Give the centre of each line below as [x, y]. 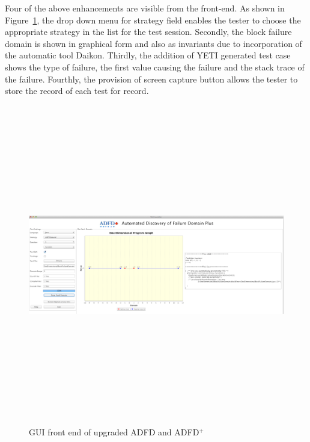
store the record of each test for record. [77, 91]
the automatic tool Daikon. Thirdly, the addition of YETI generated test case [148, 55]
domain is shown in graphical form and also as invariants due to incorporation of [153, 43]
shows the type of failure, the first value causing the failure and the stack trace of [155, 67]
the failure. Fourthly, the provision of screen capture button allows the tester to [151, 79]
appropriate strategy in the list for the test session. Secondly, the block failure [148, 32]
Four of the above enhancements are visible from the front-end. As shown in [145, 8]
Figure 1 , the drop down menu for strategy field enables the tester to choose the [153, 20]
